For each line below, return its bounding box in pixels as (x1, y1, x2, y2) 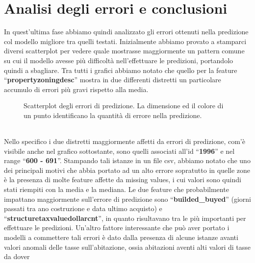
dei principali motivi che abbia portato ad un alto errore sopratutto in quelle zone (4, 165, 251, 175)
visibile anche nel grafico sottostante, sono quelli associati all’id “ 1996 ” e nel (4, 145, 235, 156)
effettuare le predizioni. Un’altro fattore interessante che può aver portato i (4, 222, 229, 233)
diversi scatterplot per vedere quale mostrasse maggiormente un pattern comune (4, 46, 245, 56)
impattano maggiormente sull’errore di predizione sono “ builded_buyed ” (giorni (4, 193, 251, 204)
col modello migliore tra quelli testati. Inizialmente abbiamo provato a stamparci (4, 36, 247, 46)
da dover (4, 251, 30, 262)
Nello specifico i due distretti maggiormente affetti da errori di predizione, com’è (4, 136, 245, 146)
